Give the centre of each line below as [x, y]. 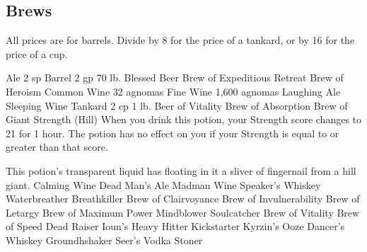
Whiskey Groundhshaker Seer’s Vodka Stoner [104, 240]
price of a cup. [37, 53]
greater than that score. [57, 147]
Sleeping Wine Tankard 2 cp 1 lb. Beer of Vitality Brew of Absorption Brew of [177, 105]
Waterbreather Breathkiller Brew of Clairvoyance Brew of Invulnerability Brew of [183, 199]
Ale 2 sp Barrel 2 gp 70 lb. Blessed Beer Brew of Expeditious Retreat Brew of [175, 78]
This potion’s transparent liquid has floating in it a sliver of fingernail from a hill [181, 170]
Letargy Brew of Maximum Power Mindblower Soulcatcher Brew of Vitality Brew [183, 212]
